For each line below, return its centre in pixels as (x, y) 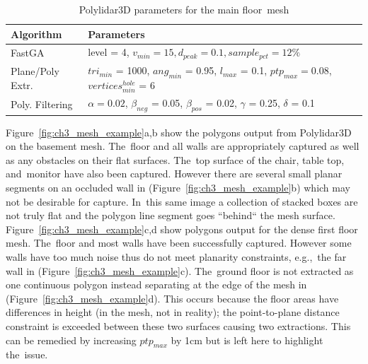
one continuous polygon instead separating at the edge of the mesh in (156, 284)
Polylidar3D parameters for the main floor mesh (184, 9)
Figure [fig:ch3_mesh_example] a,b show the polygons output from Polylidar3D (179, 132)
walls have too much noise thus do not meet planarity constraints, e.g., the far (176, 256)
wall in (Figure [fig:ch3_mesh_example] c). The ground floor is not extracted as (180, 270)
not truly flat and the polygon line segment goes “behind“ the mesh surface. (171, 215)
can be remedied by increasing (71, 340)
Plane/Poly (35, 71)
